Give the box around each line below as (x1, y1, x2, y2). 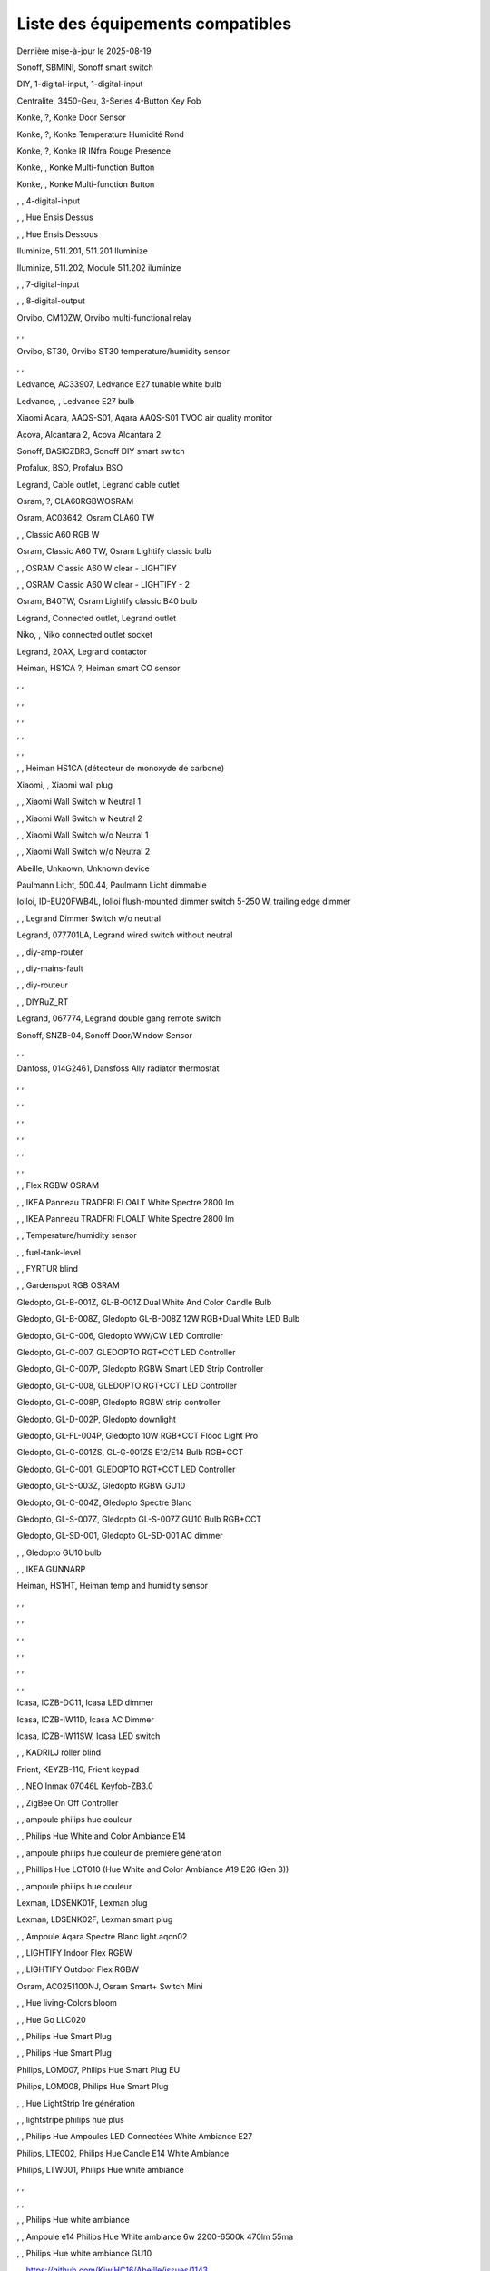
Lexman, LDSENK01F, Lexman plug (16, 1897, 148, 1908)
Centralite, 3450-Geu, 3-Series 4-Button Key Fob (16, 95, 201, 106)
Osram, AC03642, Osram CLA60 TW (16, 512, 155, 523)
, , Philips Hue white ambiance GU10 (16, 2248, 152, 2259)
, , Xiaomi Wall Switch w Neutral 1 (16, 796, 141, 808)
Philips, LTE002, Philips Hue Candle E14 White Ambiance (16, 2147, 230, 2158)
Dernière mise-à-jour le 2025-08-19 (16, 45, 152, 56)
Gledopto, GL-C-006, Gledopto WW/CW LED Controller (16, 1330, 224, 1341)
